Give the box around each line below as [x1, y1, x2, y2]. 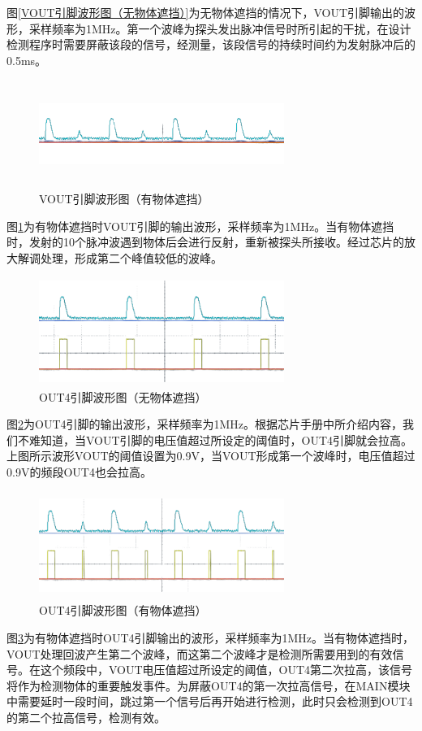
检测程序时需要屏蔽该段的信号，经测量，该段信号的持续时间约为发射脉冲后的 [6, 36, 416, 53]
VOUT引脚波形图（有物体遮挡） [39, 190, 209, 207]
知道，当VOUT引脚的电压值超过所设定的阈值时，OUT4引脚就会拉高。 [40, 431, 413, 448]
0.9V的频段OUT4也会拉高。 [6, 463, 152, 480]
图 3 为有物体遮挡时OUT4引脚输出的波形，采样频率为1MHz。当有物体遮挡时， [6, 629, 415, 646]
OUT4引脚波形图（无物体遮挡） [39, 388, 207, 405]
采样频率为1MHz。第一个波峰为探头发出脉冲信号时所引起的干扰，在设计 [28, 20, 411, 37]
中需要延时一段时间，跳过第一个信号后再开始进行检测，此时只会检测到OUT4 [6, 693, 413, 710]
